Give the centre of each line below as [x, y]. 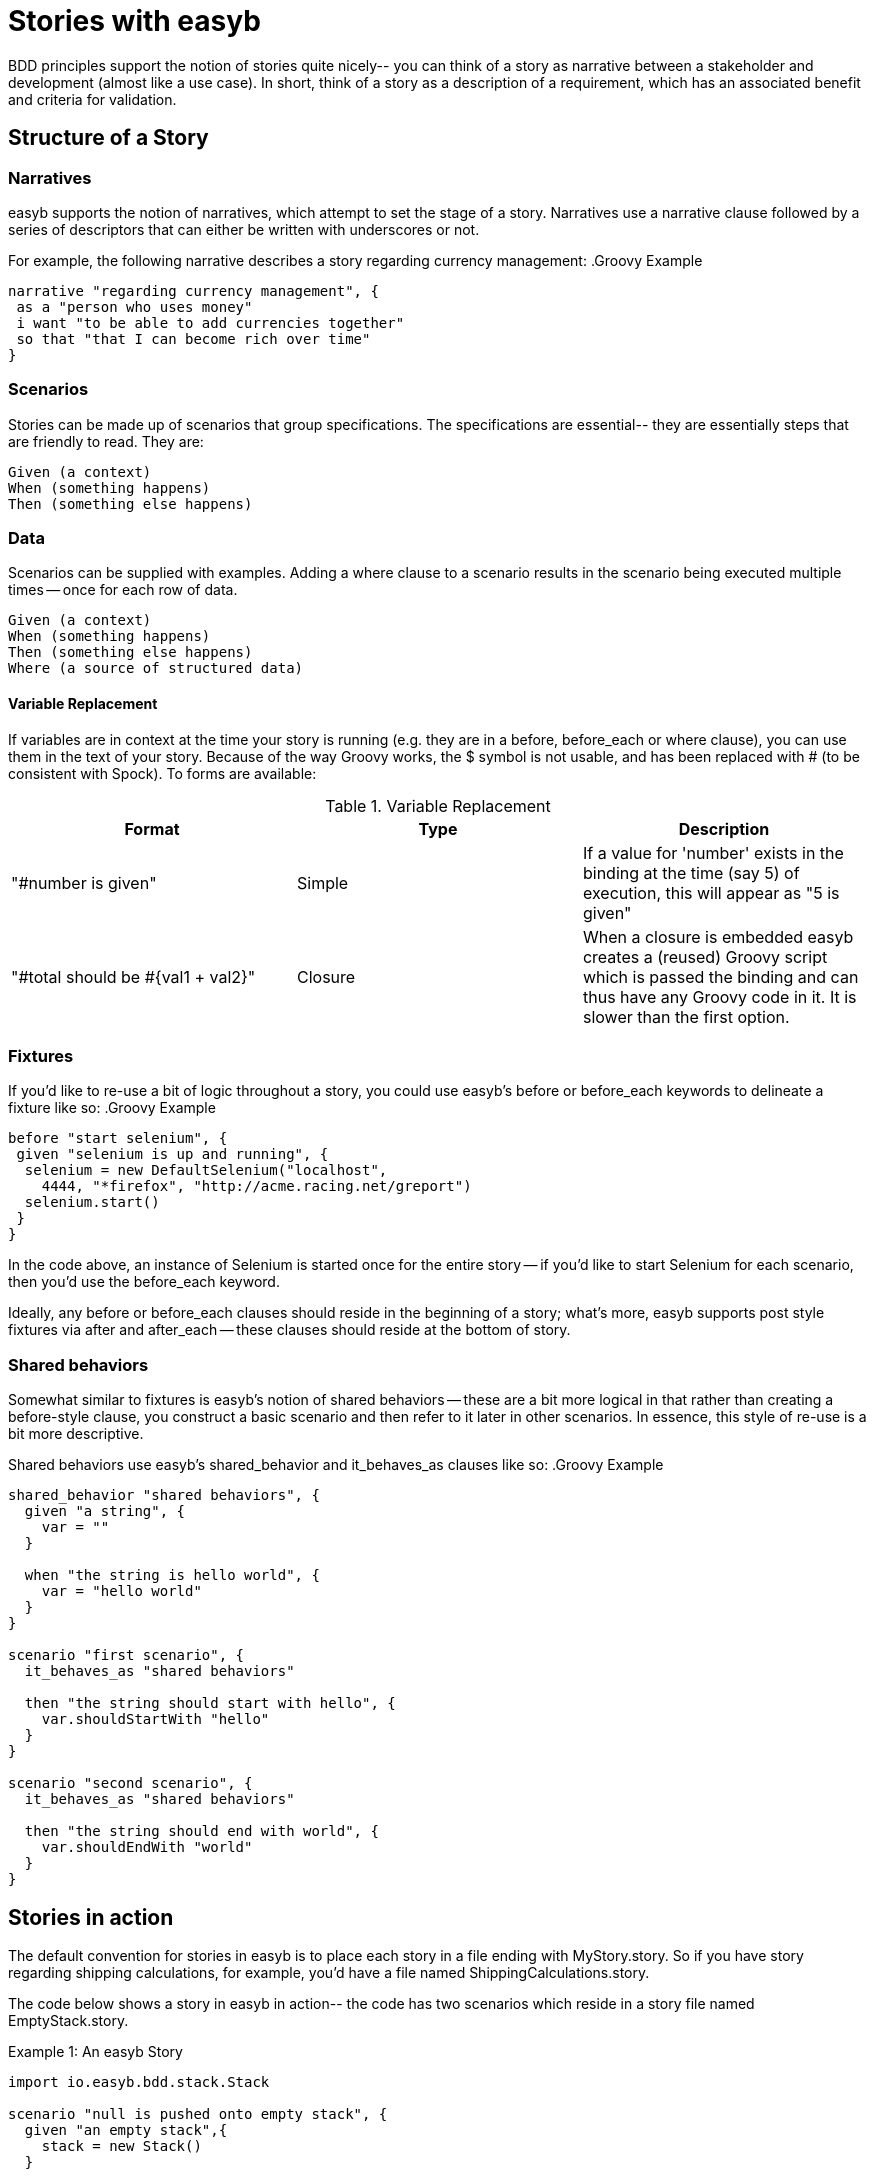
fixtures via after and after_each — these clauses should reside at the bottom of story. [289, 1330]
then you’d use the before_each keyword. [144, 1282]
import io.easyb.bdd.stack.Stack [139, 2082]
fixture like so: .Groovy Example [112, 1108]
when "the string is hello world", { [172, 1575]
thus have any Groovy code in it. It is [719, 996]
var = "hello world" [121, 1591]
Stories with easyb [134, 21]
